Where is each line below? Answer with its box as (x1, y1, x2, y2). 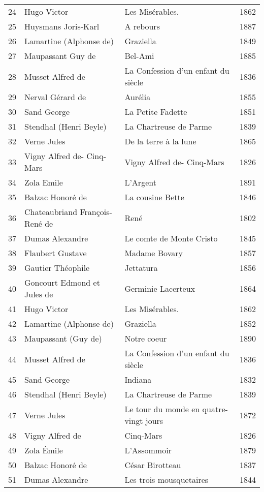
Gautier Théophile (24, 262, 90, 273)
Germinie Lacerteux (124, 282, 195, 294)
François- (80, 206, 112, 218)
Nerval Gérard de (24, 91, 86, 103)
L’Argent (124, 176, 156, 188)
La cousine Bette (124, 191, 184, 203)
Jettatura (124, 262, 158, 273)
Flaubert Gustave (24, 247, 87, 259)
